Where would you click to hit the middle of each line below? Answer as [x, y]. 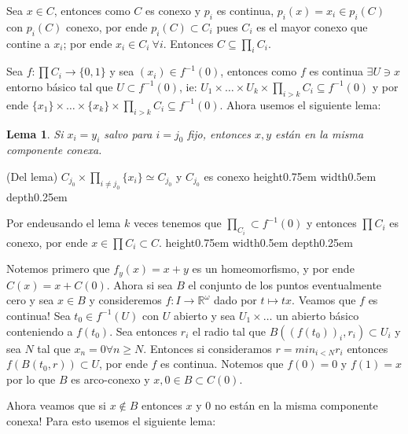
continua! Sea [39, 315]
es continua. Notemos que [222, 364]
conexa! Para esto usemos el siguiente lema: [111, 420]
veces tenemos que [177, 223]
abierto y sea [204, 315]
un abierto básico [318, 315]
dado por [235, 300]
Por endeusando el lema [64, 223]
